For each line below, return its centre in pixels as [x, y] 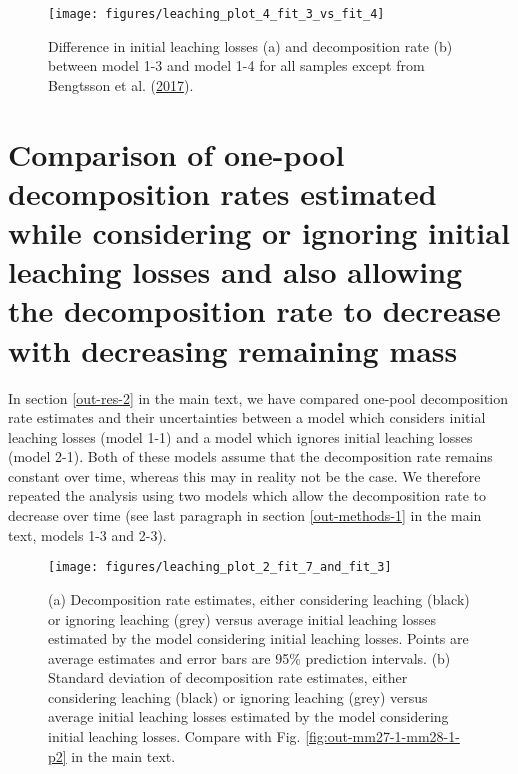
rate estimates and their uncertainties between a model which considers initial [247, 417]
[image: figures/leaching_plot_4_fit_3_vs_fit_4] [216, 14]
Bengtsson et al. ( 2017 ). [121, 84]
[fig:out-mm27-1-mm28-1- [382, 736]
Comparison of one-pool [176, 153]
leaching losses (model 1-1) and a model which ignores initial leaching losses [240, 436]
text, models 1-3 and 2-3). [87, 534]
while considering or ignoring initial [259, 232]
